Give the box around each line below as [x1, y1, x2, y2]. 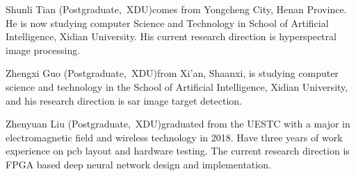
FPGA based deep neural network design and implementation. [6, 157, 271, 171]
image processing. [6, 42, 81, 57]
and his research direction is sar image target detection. [6, 93, 242, 107]
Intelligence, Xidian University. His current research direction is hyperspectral [6, 29, 337, 44]
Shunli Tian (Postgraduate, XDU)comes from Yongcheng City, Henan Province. [6, 2, 347, 16]
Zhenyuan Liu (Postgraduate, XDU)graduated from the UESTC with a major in [6, 116, 350, 131]
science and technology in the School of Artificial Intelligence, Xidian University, [6, 79, 348, 94]
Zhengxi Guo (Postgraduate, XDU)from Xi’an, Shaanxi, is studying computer [6, 66, 339, 80]
